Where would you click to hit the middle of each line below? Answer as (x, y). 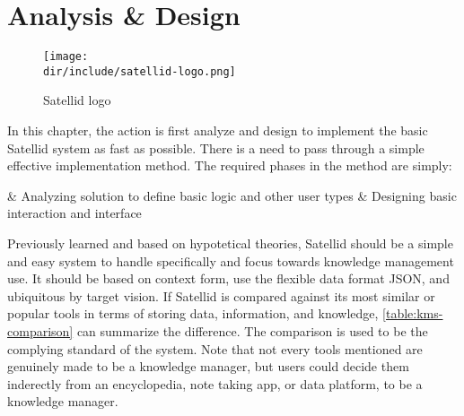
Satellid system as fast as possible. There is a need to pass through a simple (216, 147)
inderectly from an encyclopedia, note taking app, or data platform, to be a (215, 383)
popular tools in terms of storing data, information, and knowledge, (193, 313)
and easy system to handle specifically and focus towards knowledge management (231, 260)
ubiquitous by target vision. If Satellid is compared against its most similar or (221, 295)
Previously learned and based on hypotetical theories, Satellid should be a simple (230, 243)
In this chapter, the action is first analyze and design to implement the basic (218, 130)
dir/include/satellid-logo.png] (140, 71)
